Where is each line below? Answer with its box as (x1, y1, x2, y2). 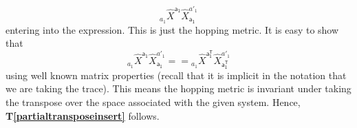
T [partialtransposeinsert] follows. (6, 108, 160, 122)
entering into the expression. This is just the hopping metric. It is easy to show (6, 22, 339, 36)
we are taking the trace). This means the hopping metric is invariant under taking (6, 81, 351, 96)
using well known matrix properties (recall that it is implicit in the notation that (6, 67, 347, 82)
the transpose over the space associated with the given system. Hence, (6, 94, 301, 109)
